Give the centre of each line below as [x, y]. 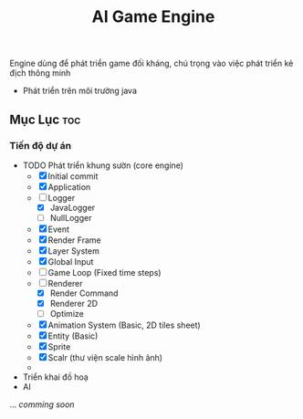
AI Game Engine [153, 17]
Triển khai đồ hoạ [55, 377]
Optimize [67, 314]
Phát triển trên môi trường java [80, 91]
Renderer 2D [74, 304]
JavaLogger [73, 207]
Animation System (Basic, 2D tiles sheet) [124, 325]
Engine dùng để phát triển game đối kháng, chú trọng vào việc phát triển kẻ [151, 63]
